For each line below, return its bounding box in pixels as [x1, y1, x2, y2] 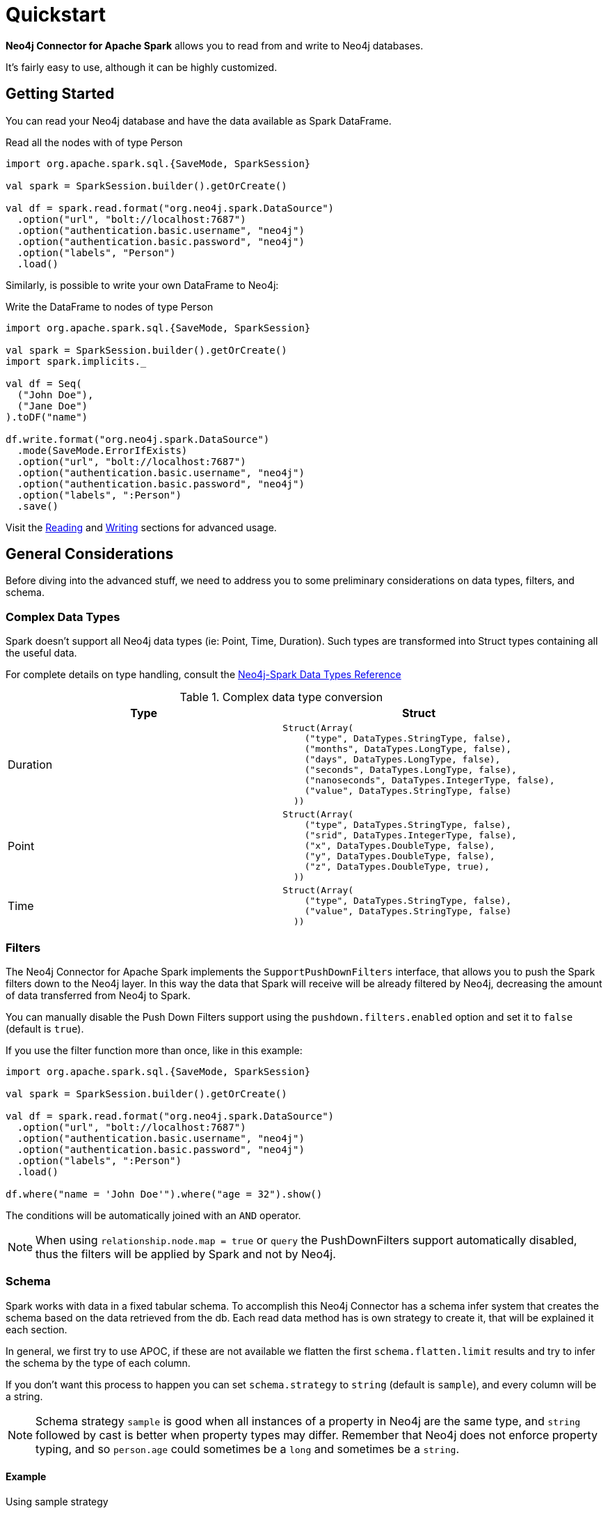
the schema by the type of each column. [6, 1356, 191, 1369]
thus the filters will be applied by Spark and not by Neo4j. [35, 1246, 336, 1261]
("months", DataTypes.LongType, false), [304, 744, 512, 755]
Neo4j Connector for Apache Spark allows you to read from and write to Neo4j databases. [6, 39, 424, 52]
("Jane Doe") [17, 400, 88, 411]
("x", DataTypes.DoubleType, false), [304, 840, 495, 852]
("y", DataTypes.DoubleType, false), [304, 851, 495, 862]
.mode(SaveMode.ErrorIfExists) [17, 444, 188, 456]
